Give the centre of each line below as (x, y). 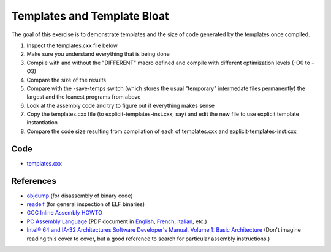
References (34, 181)
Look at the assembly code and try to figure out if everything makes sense (120, 105)
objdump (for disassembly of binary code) (80, 196)
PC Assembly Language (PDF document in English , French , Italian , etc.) (117, 221)
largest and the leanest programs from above (84, 97)
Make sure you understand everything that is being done (98, 54)
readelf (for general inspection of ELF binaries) (86, 204)
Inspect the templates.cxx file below (72, 45)
